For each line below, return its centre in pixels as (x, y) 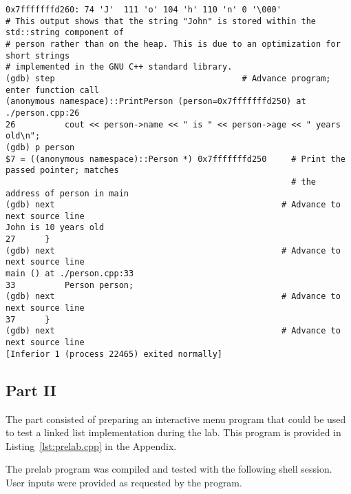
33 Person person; (70, 285)
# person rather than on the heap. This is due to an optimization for (173, 44)
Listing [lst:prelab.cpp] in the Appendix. (91, 445)
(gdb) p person (40, 147)
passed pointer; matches (62, 171)
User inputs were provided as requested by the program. (124, 482)
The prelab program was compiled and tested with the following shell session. (169, 469)
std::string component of (65, 33)
